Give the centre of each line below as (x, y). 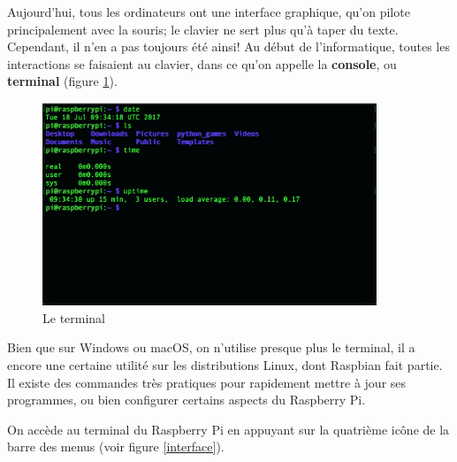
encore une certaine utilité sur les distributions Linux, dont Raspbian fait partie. (225, 364)
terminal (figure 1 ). (62, 81)
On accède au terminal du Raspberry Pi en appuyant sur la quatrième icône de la (228, 429)
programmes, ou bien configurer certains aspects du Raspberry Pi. (187, 400)
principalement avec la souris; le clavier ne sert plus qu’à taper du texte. (203, 29)
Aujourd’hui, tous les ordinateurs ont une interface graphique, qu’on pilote (209, 12)
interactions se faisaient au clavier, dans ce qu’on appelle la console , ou (202, 63)
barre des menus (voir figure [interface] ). (116, 447)
